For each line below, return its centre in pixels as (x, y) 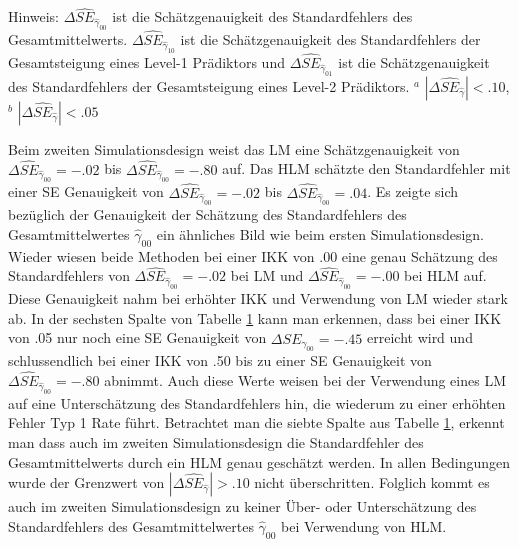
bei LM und (267, 275)
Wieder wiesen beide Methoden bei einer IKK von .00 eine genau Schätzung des (253, 255)
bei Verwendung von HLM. (364, 525)
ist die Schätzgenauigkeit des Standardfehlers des (262, 16)
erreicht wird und (420, 337)
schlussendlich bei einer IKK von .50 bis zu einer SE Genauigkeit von (220, 360)
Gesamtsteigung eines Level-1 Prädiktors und (146, 62)
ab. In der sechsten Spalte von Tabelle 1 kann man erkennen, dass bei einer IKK (255, 317)
